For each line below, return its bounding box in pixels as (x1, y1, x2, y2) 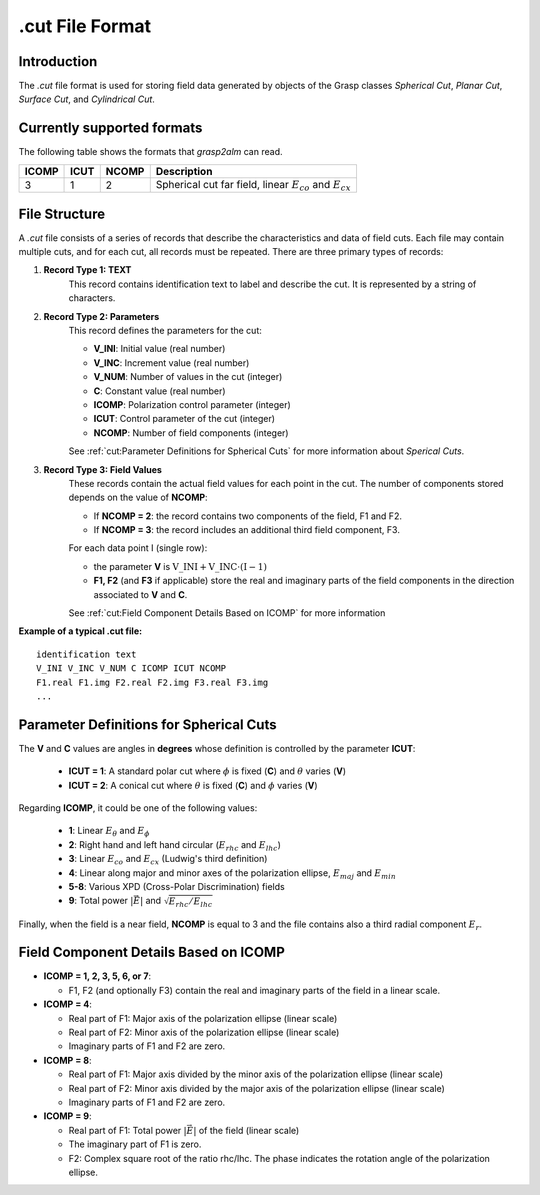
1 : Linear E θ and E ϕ (68, 825, 150, 839)
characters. (68, 292, 116, 304)
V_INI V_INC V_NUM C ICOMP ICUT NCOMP (36, 663, 227, 674)
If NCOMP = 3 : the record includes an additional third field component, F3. (93, 524, 400, 536)
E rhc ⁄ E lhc (168, 896, 213, 909)
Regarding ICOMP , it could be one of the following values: (18, 802, 258, 814)
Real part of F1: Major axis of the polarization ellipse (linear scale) (68, 1012, 338, 1024)
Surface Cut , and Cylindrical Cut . (18, 93, 155, 105)
